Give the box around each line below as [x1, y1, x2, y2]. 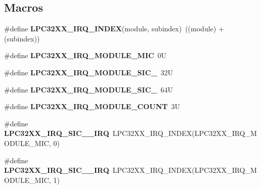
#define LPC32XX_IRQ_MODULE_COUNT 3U [4, 101, 181, 112]
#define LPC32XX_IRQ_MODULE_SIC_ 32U [4, 67, 173, 77]
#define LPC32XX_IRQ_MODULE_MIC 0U [4, 50, 167, 61]
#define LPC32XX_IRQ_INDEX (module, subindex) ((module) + [4, 23, 224, 34]
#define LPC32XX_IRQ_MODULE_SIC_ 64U [4, 84, 173, 94]
